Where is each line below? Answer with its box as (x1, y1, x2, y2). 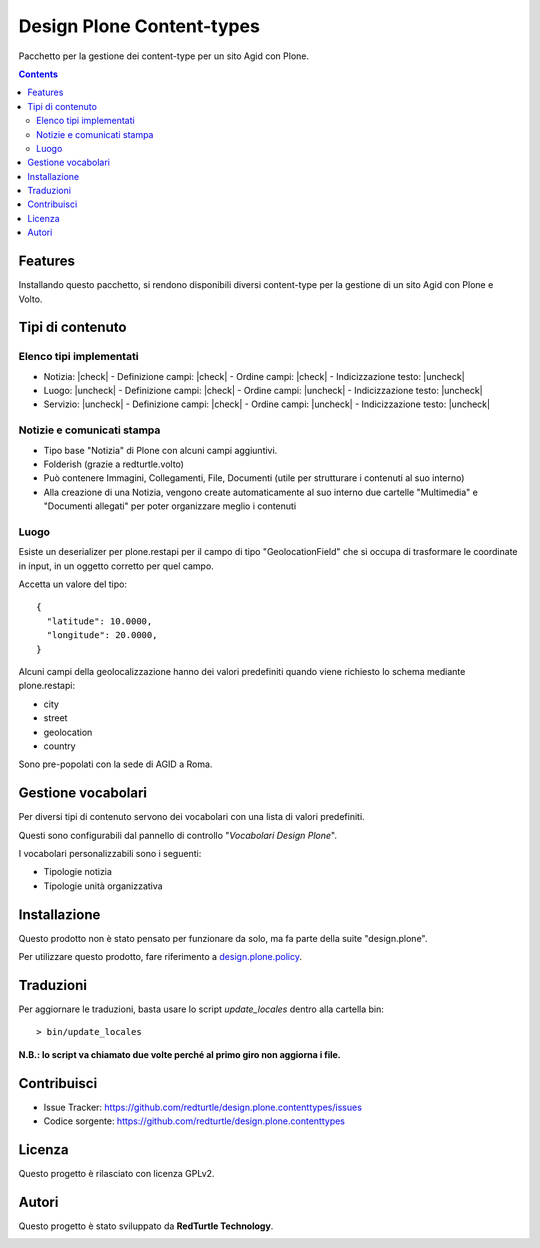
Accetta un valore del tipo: (18, 578, 127, 590)
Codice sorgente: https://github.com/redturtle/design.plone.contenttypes (43, 1115, 345, 1127)
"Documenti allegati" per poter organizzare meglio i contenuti (43, 500, 297, 512)
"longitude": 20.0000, (46, 630, 158, 641)
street (43, 712, 68, 724)
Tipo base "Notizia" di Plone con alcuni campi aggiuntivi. (43, 444, 278, 456)
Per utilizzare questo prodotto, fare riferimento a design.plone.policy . (18, 951, 303, 963)
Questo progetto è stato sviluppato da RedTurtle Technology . (18, 1220, 274, 1232)
